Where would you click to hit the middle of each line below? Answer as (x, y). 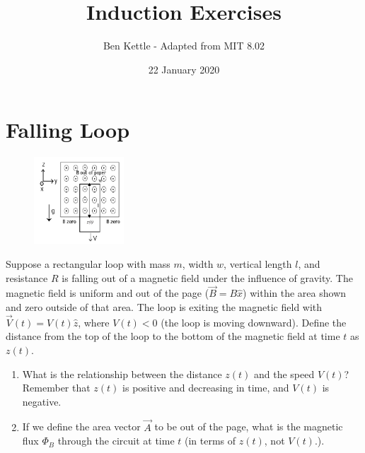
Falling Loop (68, 130)
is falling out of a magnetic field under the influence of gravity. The (207, 277)
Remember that (56, 388)
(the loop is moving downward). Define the (254, 322)
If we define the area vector (81, 426)
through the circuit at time (116, 441)
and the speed (284, 373)
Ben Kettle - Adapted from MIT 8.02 (184, 46)
